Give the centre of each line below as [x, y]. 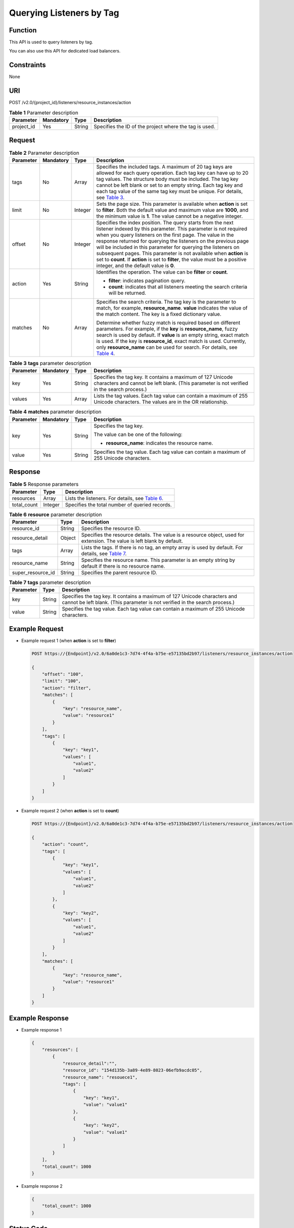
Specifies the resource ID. [111, 528]
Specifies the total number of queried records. [119, 504]
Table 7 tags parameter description [50, 583]
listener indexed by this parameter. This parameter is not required [172, 228]
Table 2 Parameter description [44, 153]
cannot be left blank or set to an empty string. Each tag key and [170, 185]
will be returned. [127, 293]
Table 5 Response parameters [44, 484]
